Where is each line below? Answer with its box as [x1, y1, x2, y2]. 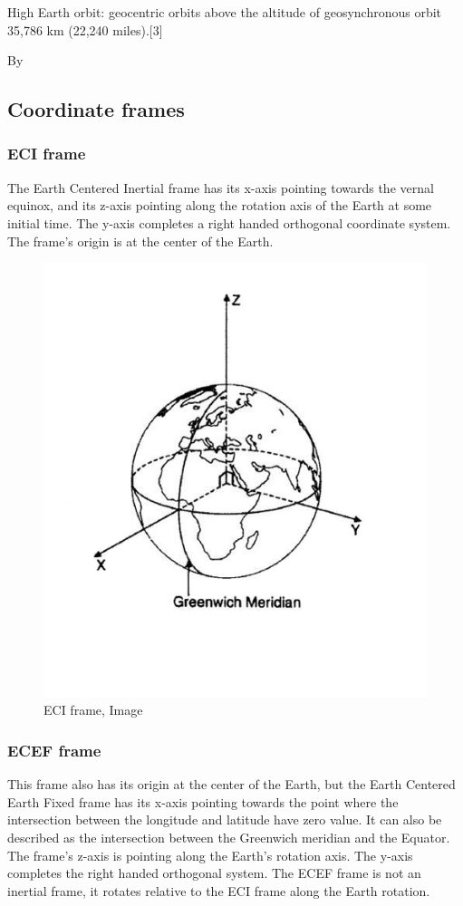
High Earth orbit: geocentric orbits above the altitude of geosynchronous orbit [7, 3, 442, 21]
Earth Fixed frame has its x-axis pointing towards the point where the [7, 792, 399, 811]
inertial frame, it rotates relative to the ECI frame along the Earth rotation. [7, 881, 430, 900]
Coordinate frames [7, 95, 185, 123]
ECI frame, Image [43, 700, 143, 719]
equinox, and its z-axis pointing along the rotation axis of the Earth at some [7, 196, 432, 215]
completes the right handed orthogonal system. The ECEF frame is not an [7, 863, 421, 882]
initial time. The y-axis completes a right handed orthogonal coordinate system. [7, 213, 451, 232]
